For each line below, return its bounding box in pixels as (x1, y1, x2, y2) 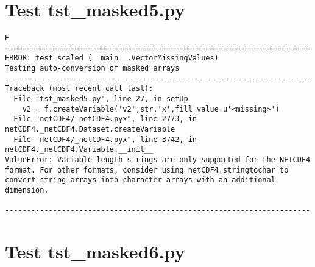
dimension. (5, 185, 49, 194)
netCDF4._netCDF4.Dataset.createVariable (5, 125, 175, 134)
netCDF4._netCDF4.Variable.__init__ (5, 145, 154, 154)
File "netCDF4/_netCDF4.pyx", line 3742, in (13, 135, 197, 144)
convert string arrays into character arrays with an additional (5, 176, 275, 185)
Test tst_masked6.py (5, 239, 185, 264)
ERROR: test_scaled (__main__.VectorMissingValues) (5, 54, 219, 63)
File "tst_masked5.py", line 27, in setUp (13, 94, 188, 104)
